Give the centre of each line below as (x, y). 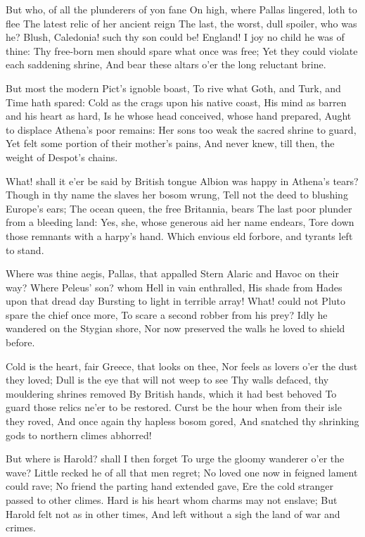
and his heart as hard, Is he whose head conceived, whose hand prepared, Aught (179, 116)
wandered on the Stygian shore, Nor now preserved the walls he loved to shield (175, 328)
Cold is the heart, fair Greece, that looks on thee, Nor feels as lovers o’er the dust (182, 366)
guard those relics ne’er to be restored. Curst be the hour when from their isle (174, 407)
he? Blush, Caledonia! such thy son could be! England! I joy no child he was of (175, 37)
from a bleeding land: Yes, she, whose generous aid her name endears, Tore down (180, 222)
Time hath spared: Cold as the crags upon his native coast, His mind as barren (176, 102)
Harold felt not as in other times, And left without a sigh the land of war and (173, 513)
